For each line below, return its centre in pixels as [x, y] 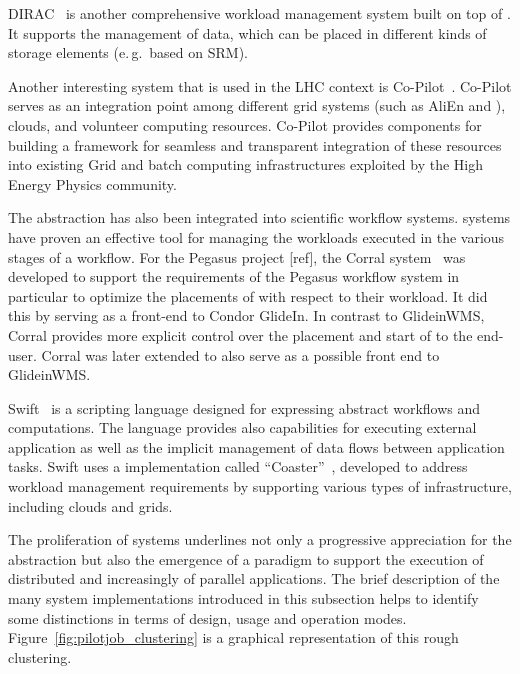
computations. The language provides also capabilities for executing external [242, 427]
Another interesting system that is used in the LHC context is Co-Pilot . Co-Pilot [260, 85]
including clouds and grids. [90, 505]
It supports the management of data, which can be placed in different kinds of [247, 32]
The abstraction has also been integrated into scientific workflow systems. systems [259, 217]
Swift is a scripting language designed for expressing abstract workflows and [244, 407]
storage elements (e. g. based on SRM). [128, 52]
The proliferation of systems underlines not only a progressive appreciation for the [260, 539]
